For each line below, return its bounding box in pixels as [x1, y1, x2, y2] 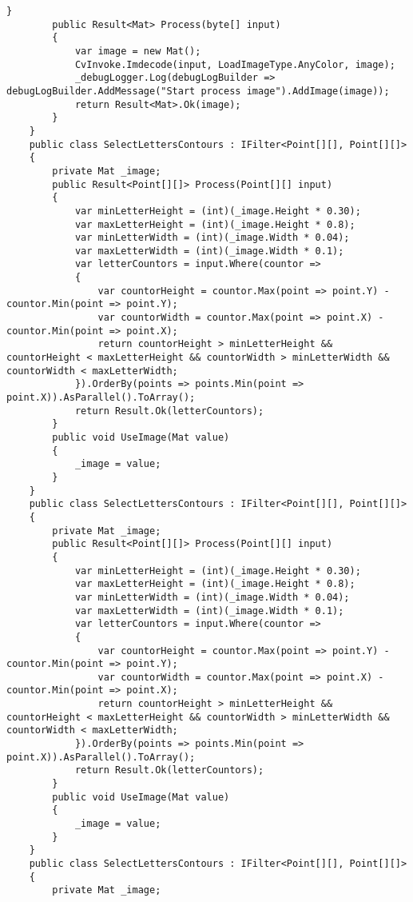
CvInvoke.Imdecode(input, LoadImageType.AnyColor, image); [74, 58, 395, 70]
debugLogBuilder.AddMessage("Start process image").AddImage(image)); [6, 85, 390, 97]
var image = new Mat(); [74, 45, 201, 57]
